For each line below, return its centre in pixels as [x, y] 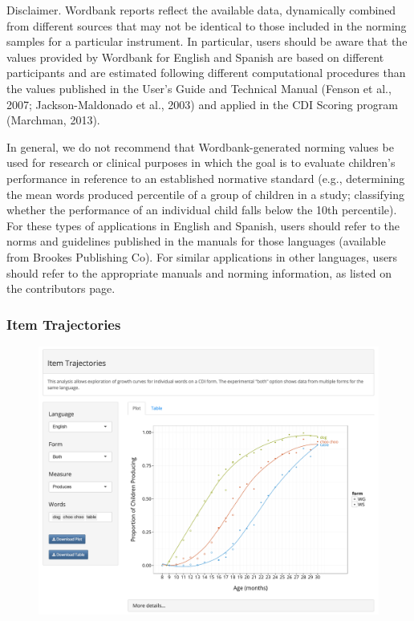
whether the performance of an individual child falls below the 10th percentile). [202, 210]
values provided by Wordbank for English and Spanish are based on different [195, 57]
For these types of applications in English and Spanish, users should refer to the [203, 225]
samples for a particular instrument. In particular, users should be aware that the [207, 41]
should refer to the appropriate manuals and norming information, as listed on [199, 272]
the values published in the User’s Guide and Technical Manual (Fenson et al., [199, 88]
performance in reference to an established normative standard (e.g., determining [206, 178]
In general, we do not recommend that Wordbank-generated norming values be [200, 146]
